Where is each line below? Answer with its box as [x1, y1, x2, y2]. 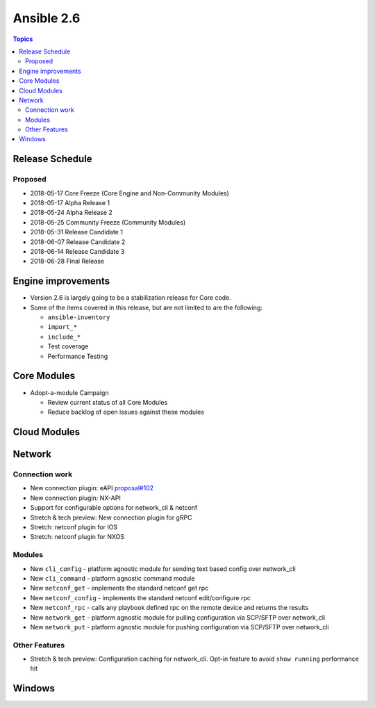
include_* [47, 332, 81, 341]
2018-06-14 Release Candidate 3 [30, 247, 125, 255]
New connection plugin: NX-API [30, 494, 121, 502]
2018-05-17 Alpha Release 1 [30, 199, 110, 207]
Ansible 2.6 [12, 10, 81, 26]
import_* [47, 323, 78, 331]
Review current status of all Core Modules [47, 398, 168, 406]
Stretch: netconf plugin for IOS [30, 523, 118, 531]
